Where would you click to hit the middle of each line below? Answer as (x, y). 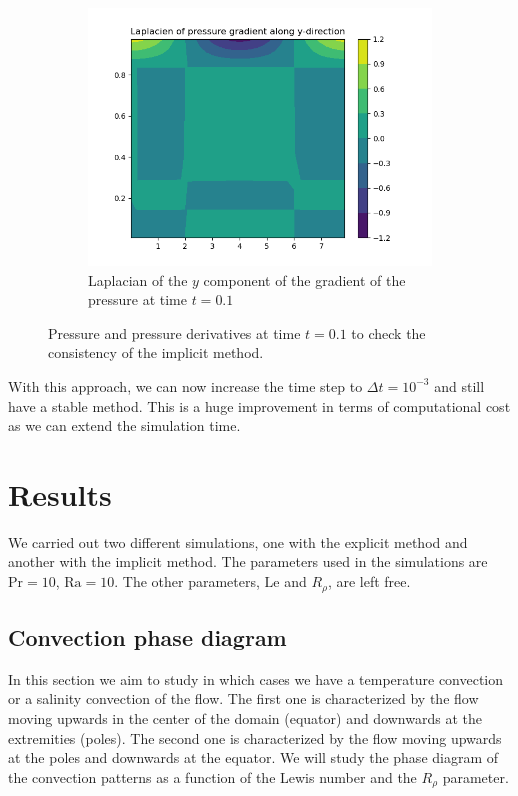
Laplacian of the (138, 279)
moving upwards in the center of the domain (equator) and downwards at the (245, 717)
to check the (388, 332)
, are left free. (369, 581)
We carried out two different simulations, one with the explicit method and (238, 541)
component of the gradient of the (304, 279)
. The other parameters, (187, 581)
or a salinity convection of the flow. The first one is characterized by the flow (243, 698)
